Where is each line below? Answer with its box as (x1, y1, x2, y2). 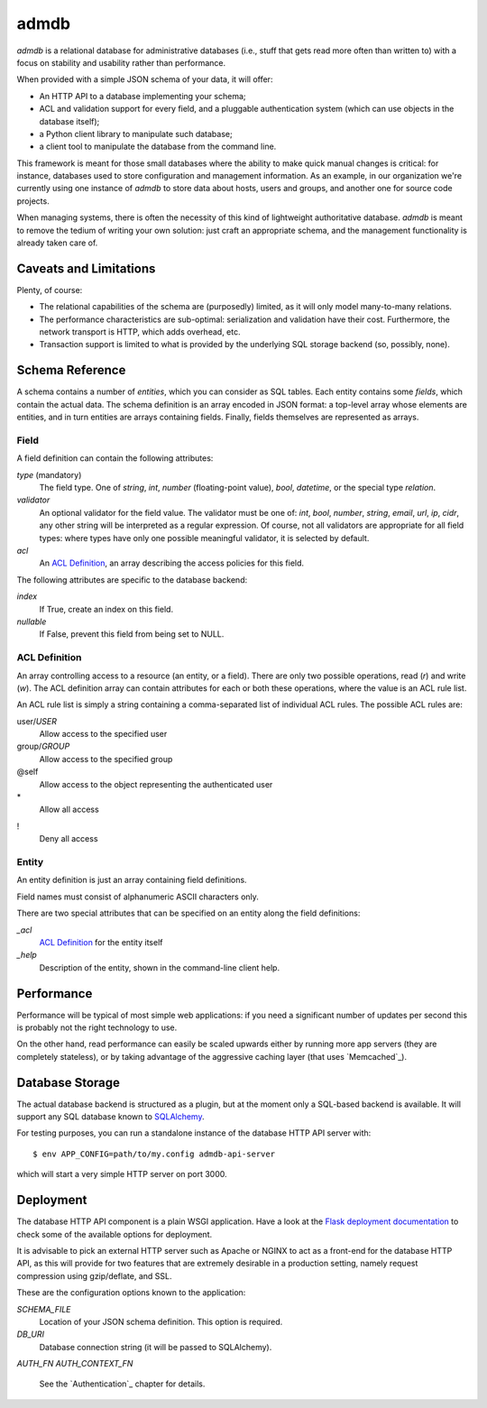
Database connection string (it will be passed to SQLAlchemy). (39, 1341, 272, 1352)
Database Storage (16, 1074, 121, 1091)
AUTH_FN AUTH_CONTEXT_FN (16, 1358, 133, 1369)
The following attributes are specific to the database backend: (16, 574, 248, 585)
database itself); (39, 115, 100, 126)
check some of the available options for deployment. (16, 1229, 213, 1239)
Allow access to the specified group (39, 753, 173, 764)
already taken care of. (16, 237, 98, 248)
